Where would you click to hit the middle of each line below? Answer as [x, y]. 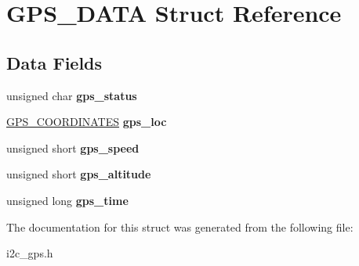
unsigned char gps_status [72, 95]
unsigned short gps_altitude [79, 174]
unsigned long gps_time [67, 200]
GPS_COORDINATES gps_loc [87, 122]
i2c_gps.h [30, 253]
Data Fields [54, 62]
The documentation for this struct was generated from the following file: [180, 226]
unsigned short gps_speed [73, 147]
